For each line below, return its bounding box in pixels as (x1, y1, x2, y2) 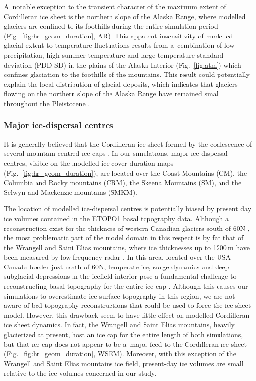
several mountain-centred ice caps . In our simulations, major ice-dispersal (4, 148, 228, 158)
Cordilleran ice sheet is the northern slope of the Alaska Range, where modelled (4, 11, 246, 21)
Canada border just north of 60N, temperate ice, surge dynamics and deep (4, 261, 229, 271)
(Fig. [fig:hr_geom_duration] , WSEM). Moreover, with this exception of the (4, 348, 236, 359)
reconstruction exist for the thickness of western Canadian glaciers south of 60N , (4, 223, 250, 233)
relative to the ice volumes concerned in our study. (4, 368, 157, 378)
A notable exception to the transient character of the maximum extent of (4, 1, 226, 11)
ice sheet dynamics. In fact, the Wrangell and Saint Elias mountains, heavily (4, 319, 235, 330)
